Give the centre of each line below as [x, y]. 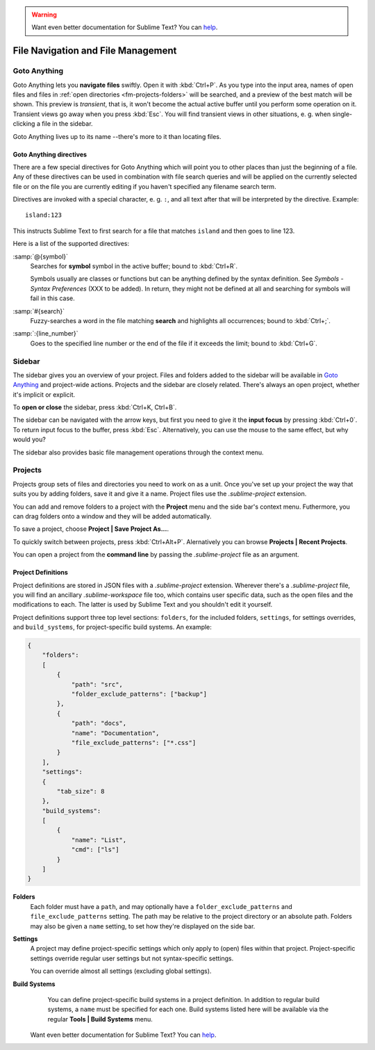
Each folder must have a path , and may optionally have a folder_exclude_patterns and [161, 906]
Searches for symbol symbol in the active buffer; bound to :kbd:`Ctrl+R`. [134, 266]
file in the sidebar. [67, 124]
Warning [44, 15]
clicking [24, 124]
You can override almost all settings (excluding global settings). [121, 971]
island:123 [44, 215]
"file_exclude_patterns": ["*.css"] [134, 743]
